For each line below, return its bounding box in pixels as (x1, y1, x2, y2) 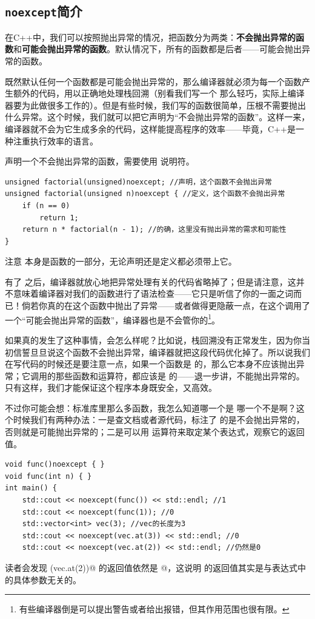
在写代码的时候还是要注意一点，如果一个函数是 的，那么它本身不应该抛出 (5, 357, 296, 370)
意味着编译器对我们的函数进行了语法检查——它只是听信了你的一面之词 (13, 287, 293, 300)
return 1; (39, 213, 79, 222)
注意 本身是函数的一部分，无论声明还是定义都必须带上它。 (5, 255, 237, 268)
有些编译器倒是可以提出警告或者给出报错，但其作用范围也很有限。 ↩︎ (19, 603, 290, 615)
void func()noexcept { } (5, 460, 105, 469)
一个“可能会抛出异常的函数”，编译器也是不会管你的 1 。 (5, 311, 220, 326)
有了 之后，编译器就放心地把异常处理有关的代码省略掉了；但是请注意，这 (5, 275, 296, 288)
